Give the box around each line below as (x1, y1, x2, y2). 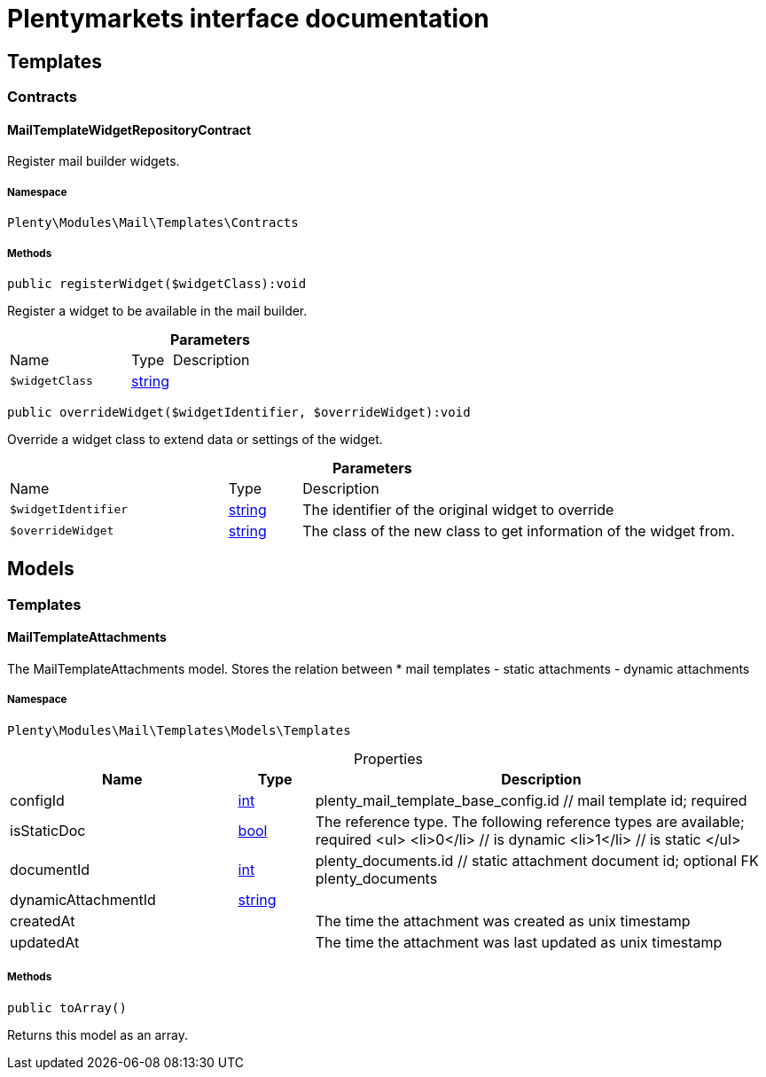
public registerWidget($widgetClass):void (7, 276, 307, 291)
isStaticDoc (10, 821, 86, 839)
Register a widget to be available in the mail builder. (7, 302, 308, 318)
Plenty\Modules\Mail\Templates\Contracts (7, 215, 299, 230)
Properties (354, 749, 423, 768)
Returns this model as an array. (7, 1026, 189, 1042)
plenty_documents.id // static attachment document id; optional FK (315, 851, 759, 870)
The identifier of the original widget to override (302, 500, 614, 519)
